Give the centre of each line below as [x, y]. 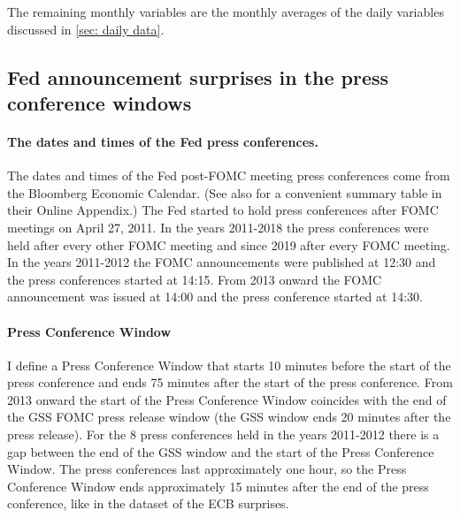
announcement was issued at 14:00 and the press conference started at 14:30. [215, 297]
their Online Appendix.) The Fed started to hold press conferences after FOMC [223, 210]
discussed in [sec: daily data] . [86, 29]
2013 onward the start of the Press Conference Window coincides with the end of [227, 399]
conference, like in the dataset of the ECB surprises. [148, 503]
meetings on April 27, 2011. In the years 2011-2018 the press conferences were [218, 227]
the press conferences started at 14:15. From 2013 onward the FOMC [195, 279]
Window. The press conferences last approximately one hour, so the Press [207, 469]
